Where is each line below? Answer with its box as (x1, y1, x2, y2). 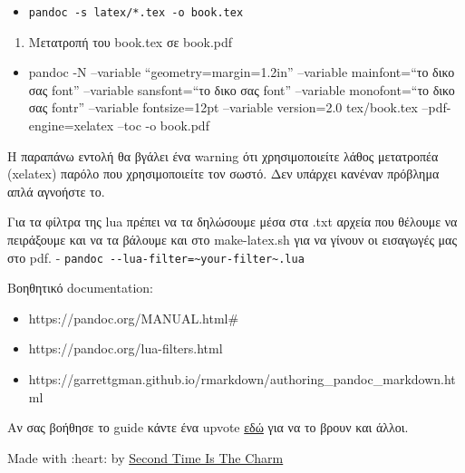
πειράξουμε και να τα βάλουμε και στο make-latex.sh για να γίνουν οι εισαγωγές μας (7, 230, 457, 248)
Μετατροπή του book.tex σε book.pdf (28, 32, 233, 51)
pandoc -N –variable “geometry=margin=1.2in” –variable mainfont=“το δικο (28, 63, 455, 82)
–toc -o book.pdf (117, 116, 209, 135)
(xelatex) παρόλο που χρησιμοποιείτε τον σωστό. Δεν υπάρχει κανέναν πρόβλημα (7, 164, 440, 183)
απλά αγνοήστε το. (7, 181, 105, 200)
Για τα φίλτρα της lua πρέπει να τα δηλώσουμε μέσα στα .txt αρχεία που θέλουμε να (7, 212, 458, 231)
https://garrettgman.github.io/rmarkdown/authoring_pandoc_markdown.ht (28, 370, 456, 389)
